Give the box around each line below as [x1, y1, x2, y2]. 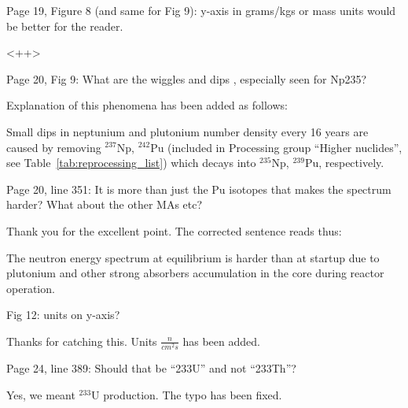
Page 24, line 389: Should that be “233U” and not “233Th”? [6, 360, 296, 376]
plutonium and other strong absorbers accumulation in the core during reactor [6, 265, 384, 281]
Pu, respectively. [304, 154, 384, 171]
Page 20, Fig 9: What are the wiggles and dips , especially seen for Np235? [6, 70, 367, 87]
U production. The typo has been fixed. [91, 386, 282, 402]
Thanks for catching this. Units [6, 332, 157, 349]
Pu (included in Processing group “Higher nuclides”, [150, 139, 402, 155]
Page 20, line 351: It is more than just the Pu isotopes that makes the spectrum [6, 180, 391, 197]
